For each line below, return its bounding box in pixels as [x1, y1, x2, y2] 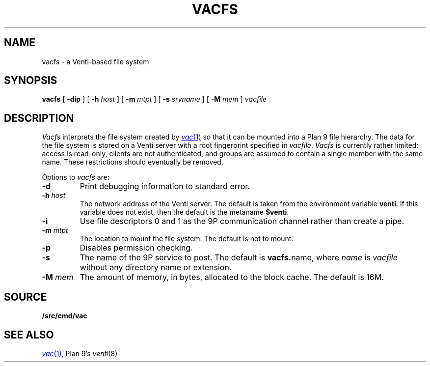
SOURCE [4, 290, 47, 303]
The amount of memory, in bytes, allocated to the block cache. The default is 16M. [80, 272, 384, 282]
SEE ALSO [4, 328, 54, 341]
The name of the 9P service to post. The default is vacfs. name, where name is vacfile [80, 253, 398, 263]
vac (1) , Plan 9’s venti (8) [42, 349, 118, 358]
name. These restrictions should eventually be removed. [42, 158, 223, 167]
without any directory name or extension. [80, 262, 232, 273]
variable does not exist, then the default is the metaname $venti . [80, 208, 289, 217]
